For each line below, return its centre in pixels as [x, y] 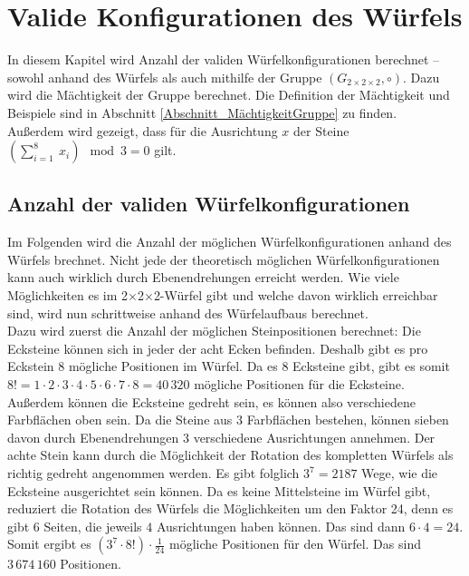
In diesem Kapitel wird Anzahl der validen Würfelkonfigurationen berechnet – [224, 59]
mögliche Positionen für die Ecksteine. [299, 384]
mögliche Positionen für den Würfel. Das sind [295, 544]
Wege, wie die [400, 473]
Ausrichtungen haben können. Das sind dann [281, 526]
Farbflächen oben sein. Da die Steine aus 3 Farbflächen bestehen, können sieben [228, 420]
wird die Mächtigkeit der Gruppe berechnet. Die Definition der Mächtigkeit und [229, 95]
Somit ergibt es [49, 544]
